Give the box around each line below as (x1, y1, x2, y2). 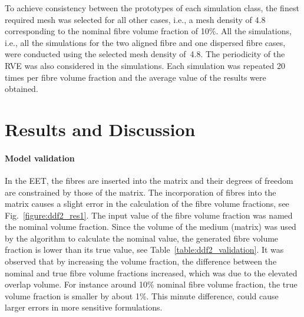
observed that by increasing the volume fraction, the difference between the (5, 255, 277, 268)
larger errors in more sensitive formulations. (5, 301, 163, 313)
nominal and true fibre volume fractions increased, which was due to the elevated (5, 266, 298, 279)
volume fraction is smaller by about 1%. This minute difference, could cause (5, 289, 279, 302)
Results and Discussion (5, 117, 196, 141)
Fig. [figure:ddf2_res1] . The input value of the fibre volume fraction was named (5, 209, 293, 221)
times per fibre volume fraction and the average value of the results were (5, 71, 266, 83)
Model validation (5, 151, 75, 164)
